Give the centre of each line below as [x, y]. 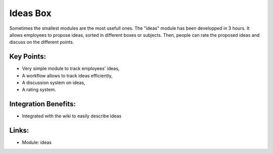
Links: [19, 131]
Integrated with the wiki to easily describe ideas [72, 116]
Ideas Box [30, 13]
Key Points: [28, 57]
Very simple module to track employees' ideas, [71, 68]
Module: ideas [37, 142]
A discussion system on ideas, [54, 83]
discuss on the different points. [42, 42]
